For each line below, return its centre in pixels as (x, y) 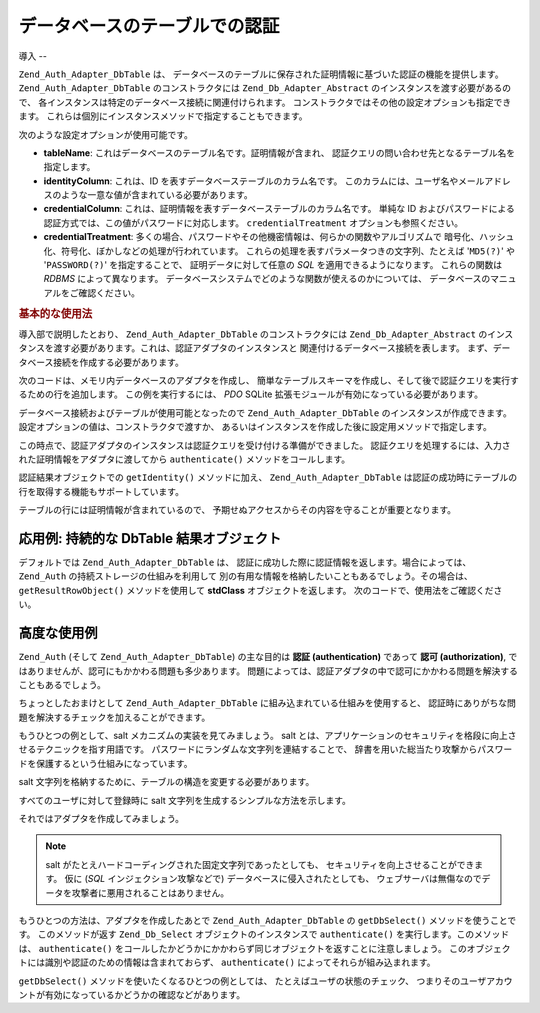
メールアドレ (485, 181)
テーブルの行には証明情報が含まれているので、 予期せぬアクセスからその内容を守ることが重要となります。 (237, 510)
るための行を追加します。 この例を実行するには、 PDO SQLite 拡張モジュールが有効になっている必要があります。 (251, 394)
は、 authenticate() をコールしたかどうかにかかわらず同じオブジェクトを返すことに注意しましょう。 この (242, 948)
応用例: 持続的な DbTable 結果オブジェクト (150, 538)
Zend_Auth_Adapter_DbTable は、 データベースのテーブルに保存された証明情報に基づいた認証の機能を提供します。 (261, 74)
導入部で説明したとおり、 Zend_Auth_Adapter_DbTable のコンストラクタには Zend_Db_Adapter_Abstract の (253, 334)
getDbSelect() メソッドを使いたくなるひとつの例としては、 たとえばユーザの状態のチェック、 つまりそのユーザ (252, 981)
